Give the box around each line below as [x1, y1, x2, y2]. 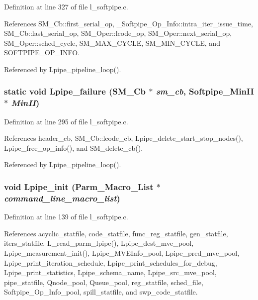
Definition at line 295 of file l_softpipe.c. [4, 116, 128, 126]
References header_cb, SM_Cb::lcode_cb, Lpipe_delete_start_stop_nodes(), [4, 133, 243, 143]
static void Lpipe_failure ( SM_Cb [4, 85, 146, 98]
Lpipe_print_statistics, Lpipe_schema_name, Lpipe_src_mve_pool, [4, 267, 217, 278]
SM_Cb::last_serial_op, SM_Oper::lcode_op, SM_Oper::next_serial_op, [4, 28, 232, 38]
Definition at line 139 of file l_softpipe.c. [4, 211, 128, 222]
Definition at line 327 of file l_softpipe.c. [4, 1, 128, 11]
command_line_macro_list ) [4, 192, 120, 204]
